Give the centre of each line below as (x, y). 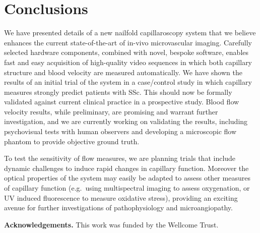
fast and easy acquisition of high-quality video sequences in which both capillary (128, 62)
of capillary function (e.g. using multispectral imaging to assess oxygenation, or (127, 188)
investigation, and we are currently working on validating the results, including (126, 121)
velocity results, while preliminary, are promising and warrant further (111, 111)
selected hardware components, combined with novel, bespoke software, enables (126, 52)
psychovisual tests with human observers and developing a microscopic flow (120, 131)
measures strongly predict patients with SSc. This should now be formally (118, 92)
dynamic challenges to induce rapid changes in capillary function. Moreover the (126, 168)
